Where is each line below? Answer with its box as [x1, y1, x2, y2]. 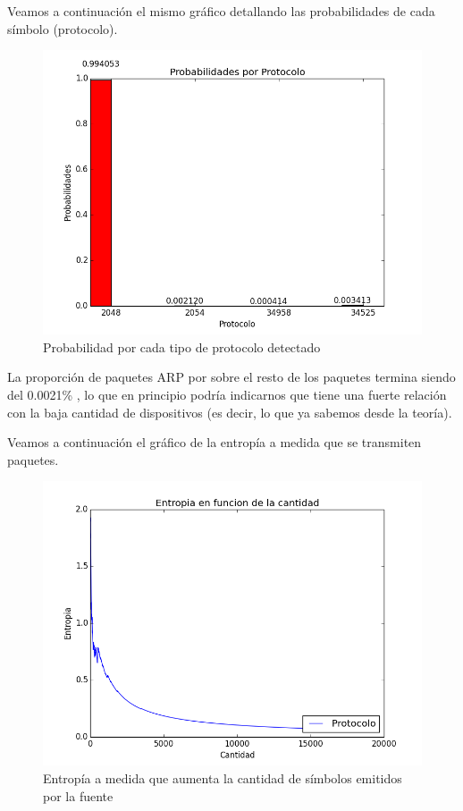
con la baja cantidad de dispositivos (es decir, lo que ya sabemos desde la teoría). [7, 402, 452, 421]
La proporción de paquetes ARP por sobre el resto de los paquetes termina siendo [7, 367, 456, 386]
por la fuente [43, 786, 114, 805]
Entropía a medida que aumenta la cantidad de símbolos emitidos [43, 768, 402, 787]
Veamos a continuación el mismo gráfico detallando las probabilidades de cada [7, 2, 435, 20]
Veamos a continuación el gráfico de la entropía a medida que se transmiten [7, 433, 422, 452]
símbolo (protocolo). [7, 19, 118, 38]
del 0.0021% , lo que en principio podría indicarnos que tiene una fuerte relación [7, 384, 447, 403]
